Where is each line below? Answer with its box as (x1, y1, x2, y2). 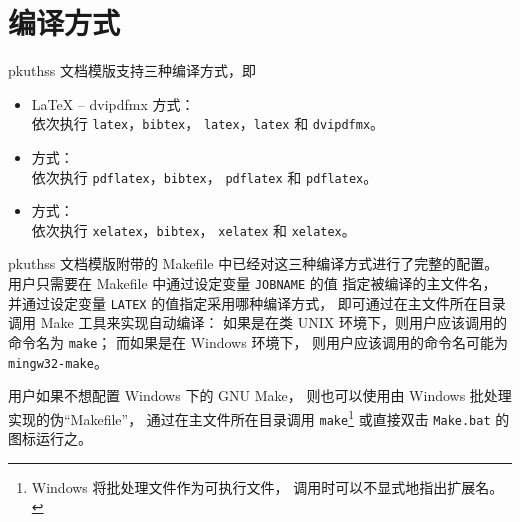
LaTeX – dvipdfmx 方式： (31, 93, 195, 114)
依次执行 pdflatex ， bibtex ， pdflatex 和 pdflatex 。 (31, 166, 378, 187)
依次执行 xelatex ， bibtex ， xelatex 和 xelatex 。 (31, 219, 356, 240)
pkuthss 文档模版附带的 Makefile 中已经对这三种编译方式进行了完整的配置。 (8, 253, 499, 274)
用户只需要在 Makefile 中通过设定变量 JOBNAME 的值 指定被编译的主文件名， (8, 273, 497, 294)
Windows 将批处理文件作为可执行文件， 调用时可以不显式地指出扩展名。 (31, 476, 504, 497)
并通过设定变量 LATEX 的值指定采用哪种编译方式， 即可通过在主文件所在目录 (8, 292, 506, 313)
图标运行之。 (8, 428, 92, 449)
